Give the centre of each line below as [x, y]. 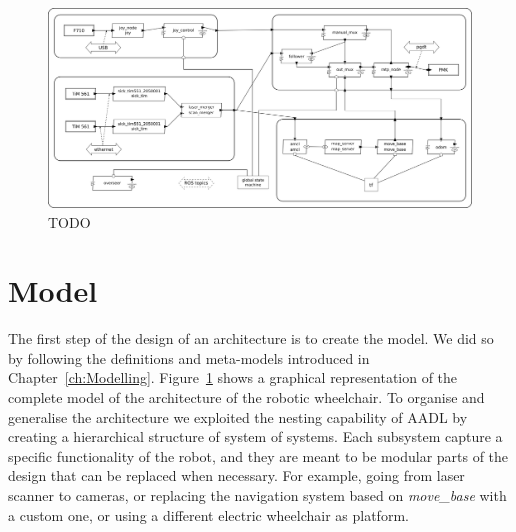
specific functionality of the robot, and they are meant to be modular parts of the [258, 455]
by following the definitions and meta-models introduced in [189, 357]
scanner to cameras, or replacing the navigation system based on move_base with [257, 495]
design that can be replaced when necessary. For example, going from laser [236, 475]
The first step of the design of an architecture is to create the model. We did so [251, 338]
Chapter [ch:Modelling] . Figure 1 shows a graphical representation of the [233, 377]
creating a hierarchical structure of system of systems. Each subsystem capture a [255, 436]
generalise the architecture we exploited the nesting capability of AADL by [238, 416]
